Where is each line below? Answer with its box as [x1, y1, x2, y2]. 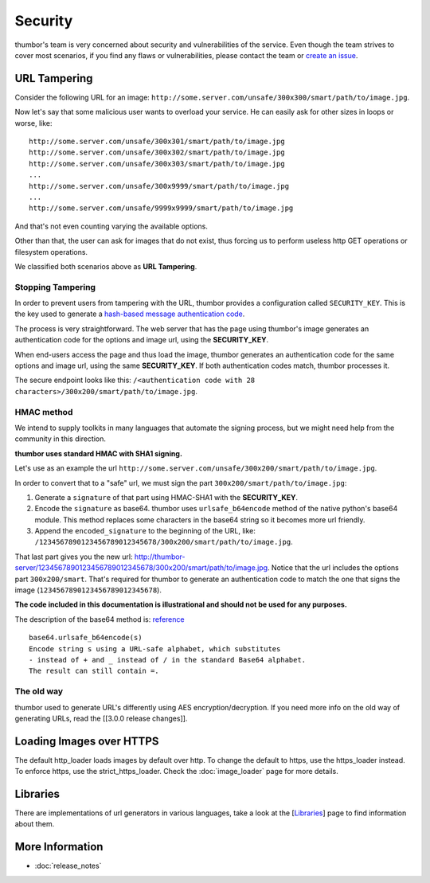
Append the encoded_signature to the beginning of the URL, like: [34, 526, 256, 536]
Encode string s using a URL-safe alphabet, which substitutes [29, 644, 281, 653]
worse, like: [14, 118, 53, 127]
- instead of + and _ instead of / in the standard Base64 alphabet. [29, 655, 307, 664]
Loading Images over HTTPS [14, 734, 159, 748]
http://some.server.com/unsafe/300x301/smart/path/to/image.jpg [29, 137, 286, 147]
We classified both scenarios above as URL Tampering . [14, 261, 197, 271]
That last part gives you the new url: [14, 552, 133, 561]
